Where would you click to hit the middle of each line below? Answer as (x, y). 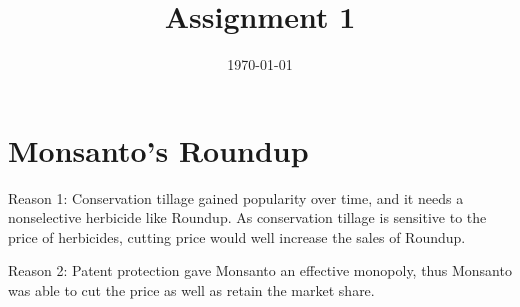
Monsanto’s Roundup (158, 149)
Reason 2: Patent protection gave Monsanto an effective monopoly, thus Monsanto (260, 270)
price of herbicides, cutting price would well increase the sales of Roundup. (237, 236)
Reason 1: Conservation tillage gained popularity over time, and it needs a (236, 197)
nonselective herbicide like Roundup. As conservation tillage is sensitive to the (247, 217)
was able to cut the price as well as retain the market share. (191, 290)
